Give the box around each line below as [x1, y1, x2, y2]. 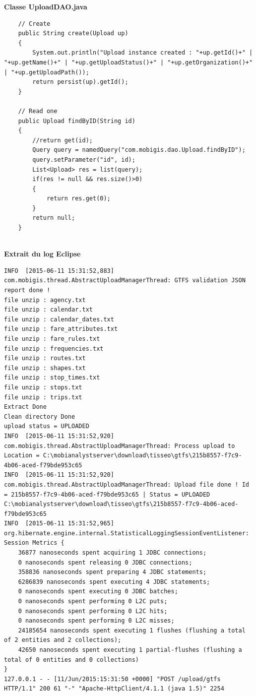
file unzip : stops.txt [4, 383, 82, 391]
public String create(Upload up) [18, 30, 128, 37]
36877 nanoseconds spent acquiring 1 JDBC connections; [18, 549, 207, 557]
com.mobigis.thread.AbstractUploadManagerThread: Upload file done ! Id [4, 481, 249, 488]
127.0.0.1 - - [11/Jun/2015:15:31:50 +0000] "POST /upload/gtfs [4, 675, 221, 683]
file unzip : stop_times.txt [4, 374, 100, 381]
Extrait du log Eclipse [4, 249, 81, 259]
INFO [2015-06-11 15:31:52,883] [4, 267, 114, 274]
